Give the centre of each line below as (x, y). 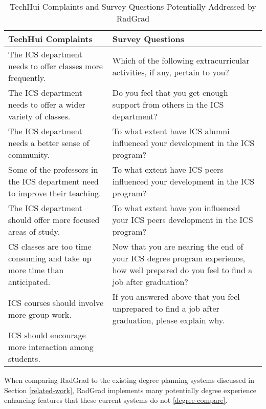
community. (29, 155)
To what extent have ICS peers (168, 169)
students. (24, 359)
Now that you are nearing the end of (178, 246)
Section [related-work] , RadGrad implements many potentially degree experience (130, 390)
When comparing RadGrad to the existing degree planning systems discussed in (129, 380)
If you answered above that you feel (176, 296)
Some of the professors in (53, 169)
